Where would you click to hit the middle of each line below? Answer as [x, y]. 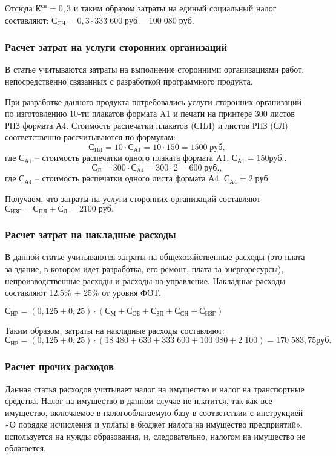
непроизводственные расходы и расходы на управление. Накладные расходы [145, 280]
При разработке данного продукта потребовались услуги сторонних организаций [153, 101]
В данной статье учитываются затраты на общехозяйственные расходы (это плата [155, 257]
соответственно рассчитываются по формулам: [91, 137]
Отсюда [19, 8]
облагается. [25, 448]
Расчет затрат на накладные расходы [91, 234]
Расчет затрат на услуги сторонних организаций [116, 47]
